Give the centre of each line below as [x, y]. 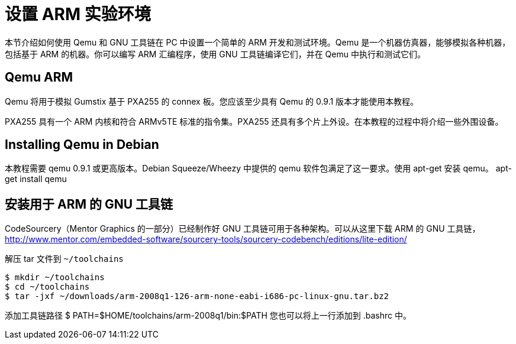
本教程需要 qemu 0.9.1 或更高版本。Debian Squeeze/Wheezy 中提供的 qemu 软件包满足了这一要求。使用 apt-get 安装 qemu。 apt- [258, 168]
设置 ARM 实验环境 [78, 14]
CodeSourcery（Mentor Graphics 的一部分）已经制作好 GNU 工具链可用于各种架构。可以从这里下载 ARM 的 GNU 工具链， [243, 229]
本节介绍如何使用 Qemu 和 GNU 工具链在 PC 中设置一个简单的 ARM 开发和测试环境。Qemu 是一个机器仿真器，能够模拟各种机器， [258, 42]
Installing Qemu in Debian [82, 145]
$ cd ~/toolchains [47, 287]
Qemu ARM [39, 77]
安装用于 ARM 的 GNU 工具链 [89, 204]
